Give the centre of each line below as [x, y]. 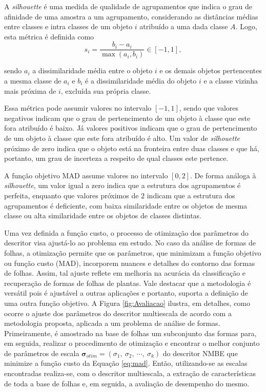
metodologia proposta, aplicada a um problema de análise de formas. [112, 323]
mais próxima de [30, 90]
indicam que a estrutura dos [191, 195]
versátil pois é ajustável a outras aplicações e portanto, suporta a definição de [126, 293]
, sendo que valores [209, 108]
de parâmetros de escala [42, 353]
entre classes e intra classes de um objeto [68, 26]
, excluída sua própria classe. [106, 90]
